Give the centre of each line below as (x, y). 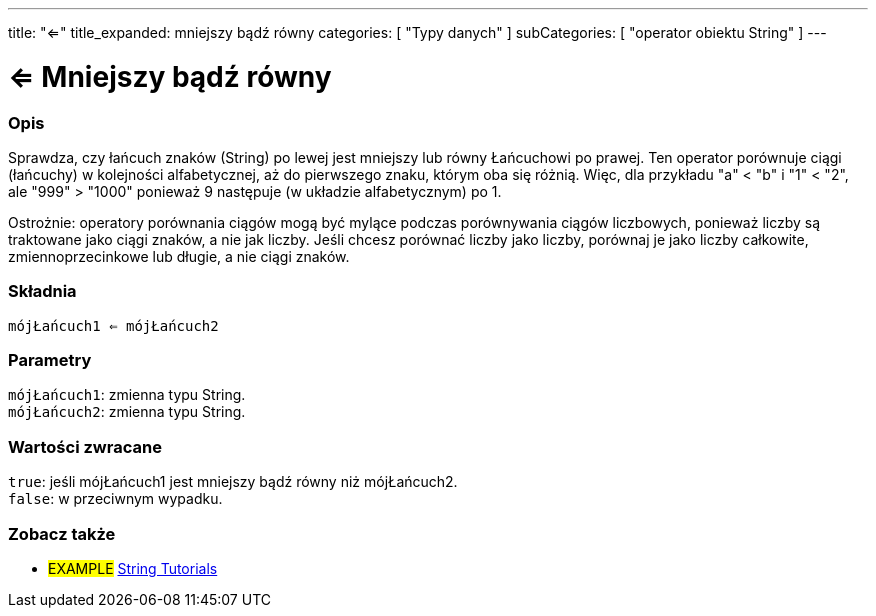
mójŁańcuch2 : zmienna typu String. (127, 412)
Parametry (50, 360)
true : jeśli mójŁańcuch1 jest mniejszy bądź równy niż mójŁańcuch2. (233, 482)
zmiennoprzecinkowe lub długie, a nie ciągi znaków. (179, 256)
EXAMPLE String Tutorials (133, 568)
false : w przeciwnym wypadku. (115, 499)
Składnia (42, 291)
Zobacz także (62, 533)
